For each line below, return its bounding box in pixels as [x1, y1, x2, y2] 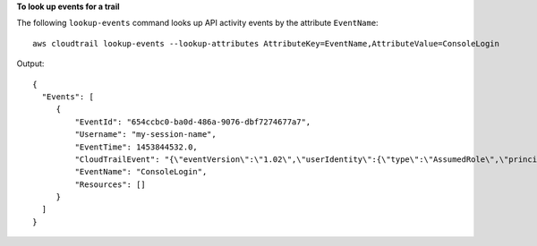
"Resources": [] [74, 179, 147, 190]
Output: [16, 58, 45, 69]
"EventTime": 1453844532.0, [74, 141, 199, 152]
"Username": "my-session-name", [74, 130, 217, 140]
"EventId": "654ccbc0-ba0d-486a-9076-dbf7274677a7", [74, 116, 311, 127]
